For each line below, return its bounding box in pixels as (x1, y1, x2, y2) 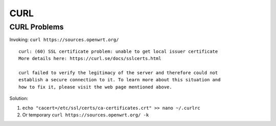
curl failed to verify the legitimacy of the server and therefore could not (18, 70, 218, 76)
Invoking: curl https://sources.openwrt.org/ (9, 37, 119, 43)
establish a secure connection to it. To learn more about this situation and (18, 77, 221, 83)
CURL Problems (9, 22, 64, 31)
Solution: (9, 96, 28, 102)
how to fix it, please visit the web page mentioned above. (18, 84, 172, 90)
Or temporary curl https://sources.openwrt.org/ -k (22, 112, 149, 118)
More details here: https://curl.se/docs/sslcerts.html (18, 56, 162, 61)
